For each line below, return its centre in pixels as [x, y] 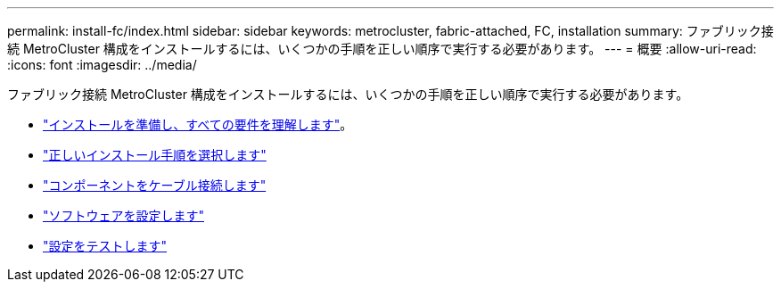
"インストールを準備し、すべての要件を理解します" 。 [198, 124]
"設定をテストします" [105, 246]
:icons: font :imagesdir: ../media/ [102, 65]
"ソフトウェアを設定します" [124, 215]
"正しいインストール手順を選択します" [155, 155]
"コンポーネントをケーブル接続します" [155, 185]
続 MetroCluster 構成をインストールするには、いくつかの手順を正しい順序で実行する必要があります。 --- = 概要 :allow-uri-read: [382, 49]
